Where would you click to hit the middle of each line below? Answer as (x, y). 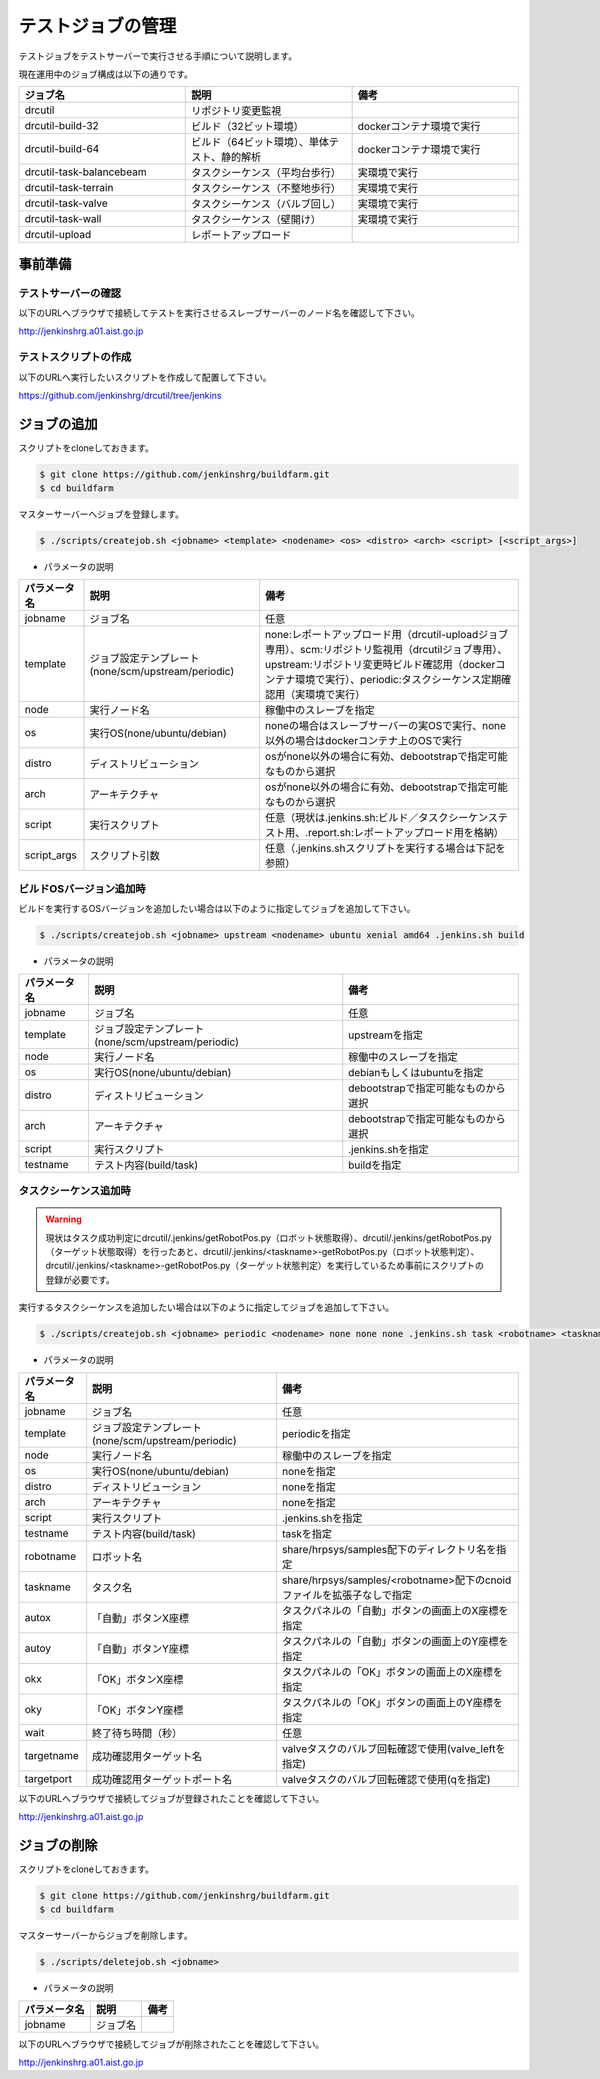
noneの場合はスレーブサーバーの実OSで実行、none (386, 725)
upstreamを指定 (386, 1035)
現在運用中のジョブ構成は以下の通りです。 (106, 74)
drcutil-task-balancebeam (85, 172)
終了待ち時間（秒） (137, 1733)
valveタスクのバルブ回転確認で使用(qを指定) (386, 1779)
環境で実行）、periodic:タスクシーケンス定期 (398, 679)
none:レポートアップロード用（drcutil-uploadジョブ (387, 634)
